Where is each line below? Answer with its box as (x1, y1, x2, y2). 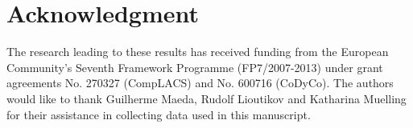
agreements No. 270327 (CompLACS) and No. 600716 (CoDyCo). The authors (6, 74, 394, 91)
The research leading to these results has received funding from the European (6, 43, 389, 60)
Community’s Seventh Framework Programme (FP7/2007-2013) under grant (6, 58, 383, 75)
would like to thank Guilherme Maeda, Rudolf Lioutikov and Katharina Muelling (6, 90, 407, 106)
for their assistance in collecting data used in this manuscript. (6, 106, 311, 122)
